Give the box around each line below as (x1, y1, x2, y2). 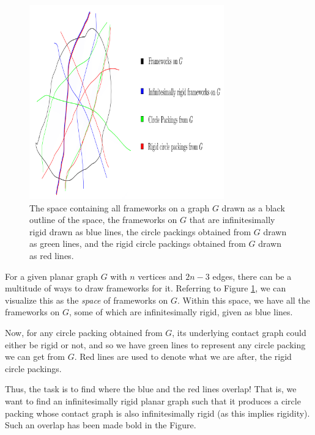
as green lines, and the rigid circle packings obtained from (29, 237, 246, 250)
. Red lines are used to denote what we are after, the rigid (74, 350, 292, 363)
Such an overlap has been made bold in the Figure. (5, 419, 196, 431)
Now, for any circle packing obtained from (5, 326, 163, 338)
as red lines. (29, 249, 74, 261)
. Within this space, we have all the (177, 293, 310, 306)
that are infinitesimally (189, 213, 275, 226)
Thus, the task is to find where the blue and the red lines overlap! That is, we (5, 382, 297, 395)
